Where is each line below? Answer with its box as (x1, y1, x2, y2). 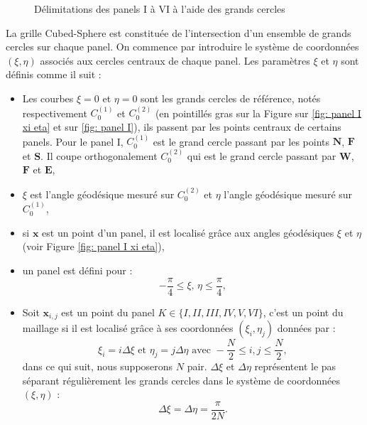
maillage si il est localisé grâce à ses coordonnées (22, 321, 234, 335)
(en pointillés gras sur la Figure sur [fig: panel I (155, 105, 361, 120)
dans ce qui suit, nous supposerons (22, 359, 173, 374)
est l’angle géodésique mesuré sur (30, 186, 175, 201)
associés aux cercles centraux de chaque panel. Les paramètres (40, 53, 310, 68)
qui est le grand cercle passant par (187, 148, 336, 163)
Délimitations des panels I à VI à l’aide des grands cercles (34, 1, 285, 16)
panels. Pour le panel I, (22, 134, 124, 149)
